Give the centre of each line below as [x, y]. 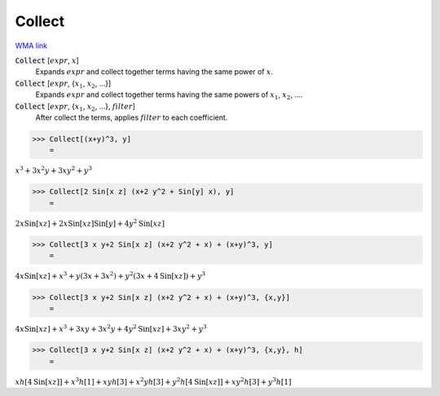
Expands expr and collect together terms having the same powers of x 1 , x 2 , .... [169, 95]
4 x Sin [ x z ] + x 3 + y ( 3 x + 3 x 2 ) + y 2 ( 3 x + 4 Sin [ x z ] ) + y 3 [110, 275]
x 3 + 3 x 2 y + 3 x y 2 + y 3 [54, 170]
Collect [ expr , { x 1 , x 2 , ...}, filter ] [75, 107]
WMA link [31, 46]
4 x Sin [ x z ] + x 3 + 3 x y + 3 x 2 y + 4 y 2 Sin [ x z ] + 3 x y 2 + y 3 [111, 328]
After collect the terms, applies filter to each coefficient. [132, 117]
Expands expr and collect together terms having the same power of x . [154, 72]
